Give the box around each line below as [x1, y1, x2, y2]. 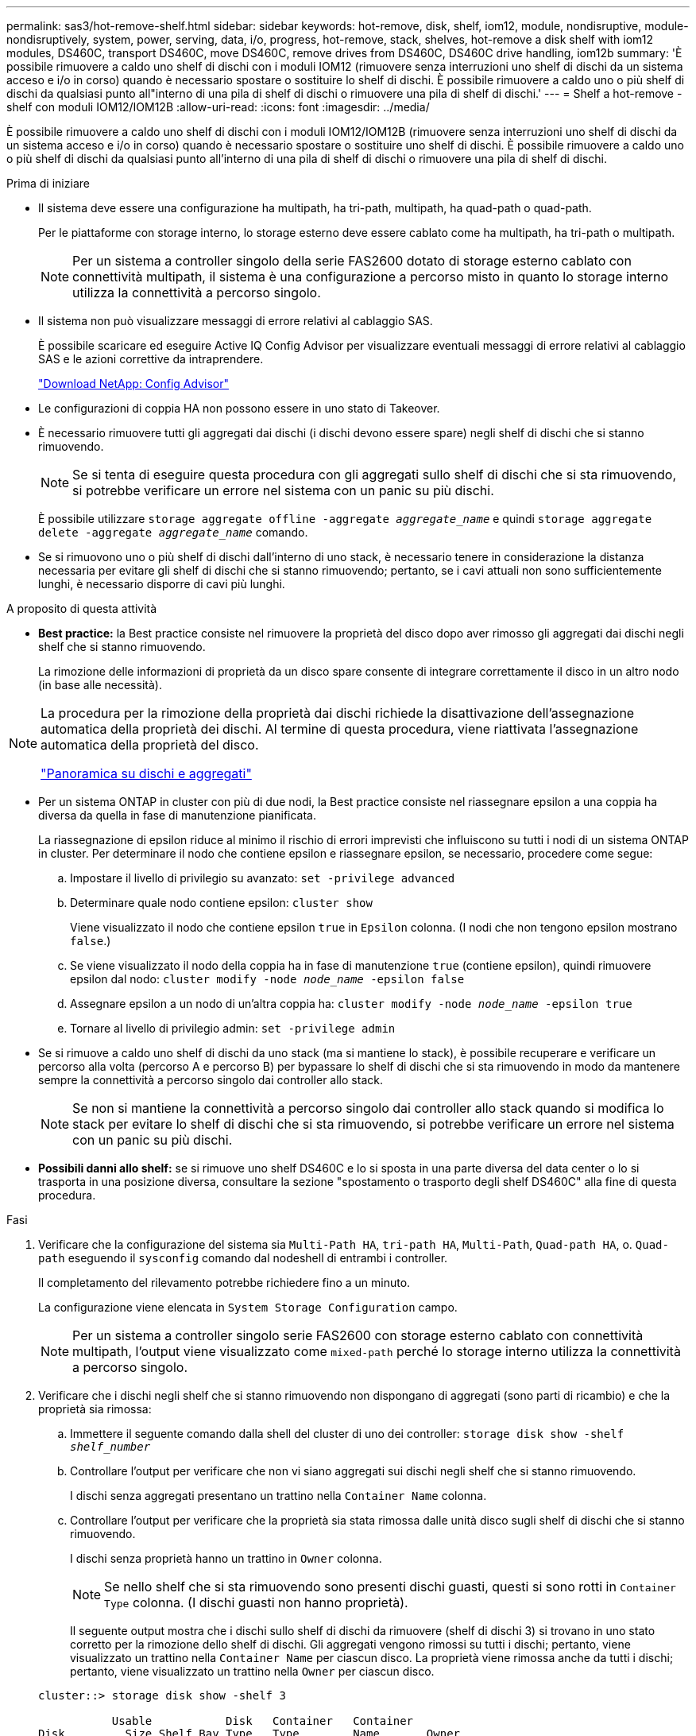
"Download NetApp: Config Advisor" [38, 377, 229, 390]
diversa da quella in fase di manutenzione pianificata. [38, 808, 316, 822]
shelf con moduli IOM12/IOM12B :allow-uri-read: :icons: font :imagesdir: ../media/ [6, 100, 430, 114]
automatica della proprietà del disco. [41, 737, 259, 753]
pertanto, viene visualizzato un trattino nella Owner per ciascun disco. [70, 1664, 435, 1678]
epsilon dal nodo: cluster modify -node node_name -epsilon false [70, 972, 465, 986]
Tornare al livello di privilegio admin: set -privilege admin [70, 1021, 396, 1035]
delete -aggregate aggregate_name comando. [38, 525, 308, 539]
